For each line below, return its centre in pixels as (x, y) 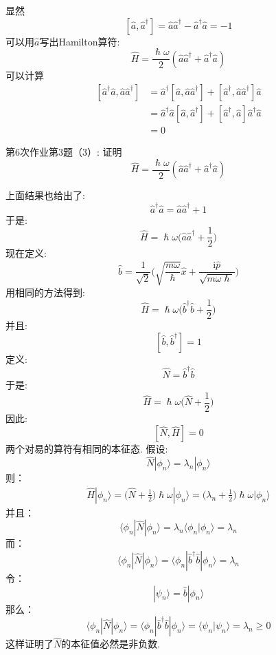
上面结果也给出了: (45, 195)
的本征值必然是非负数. (111, 644)
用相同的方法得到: (45, 292)
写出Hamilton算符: (80, 41)
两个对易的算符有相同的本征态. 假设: (87, 449)
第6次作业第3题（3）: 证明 (64, 152)
